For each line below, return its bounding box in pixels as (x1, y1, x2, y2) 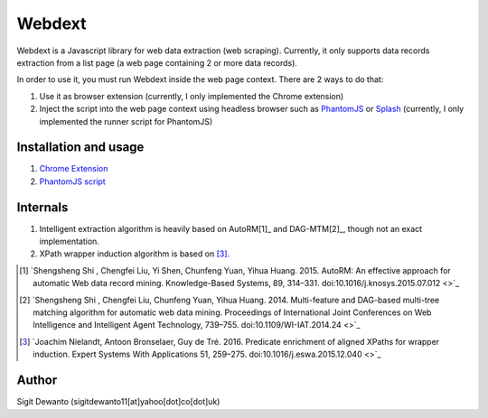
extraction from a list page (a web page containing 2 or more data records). (16, 57, 298, 68)
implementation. (39, 236, 99, 247)
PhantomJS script (39, 176, 106, 187)
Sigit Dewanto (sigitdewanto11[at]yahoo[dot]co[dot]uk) (16, 396, 221, 407)
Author (16, 373, 58, 388)
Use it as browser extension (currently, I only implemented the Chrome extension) (39, 90, 344, 101)
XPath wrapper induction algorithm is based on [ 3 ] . (39, 248, 230, 259)
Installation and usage (16, 140, 145, 155)
